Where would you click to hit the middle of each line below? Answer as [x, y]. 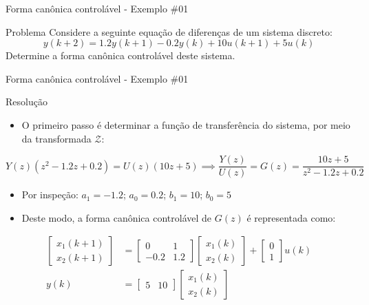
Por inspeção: [50, 194]
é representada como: [291, 217]
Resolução [27, 102]
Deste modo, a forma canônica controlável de [117, 217]
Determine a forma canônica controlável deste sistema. [120, 55]
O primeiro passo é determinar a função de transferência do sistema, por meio [186, 124]
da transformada [56, 138]
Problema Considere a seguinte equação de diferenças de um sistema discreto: [169, 31]
